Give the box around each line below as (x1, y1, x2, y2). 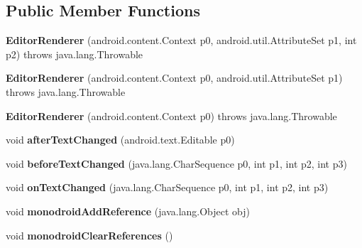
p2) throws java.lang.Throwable (6, 46, 143, 61)
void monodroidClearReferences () (6, 227, 173, 242)
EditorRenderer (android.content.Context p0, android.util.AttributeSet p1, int (6, 33, 357, 48)
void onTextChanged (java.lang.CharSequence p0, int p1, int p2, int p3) (6, 180, 329, 195)
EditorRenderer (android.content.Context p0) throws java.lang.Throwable (6, 108, 337, 123)
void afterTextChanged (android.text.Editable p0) (6, 132, 235, 147)
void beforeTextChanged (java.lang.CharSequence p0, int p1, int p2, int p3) (6, 156, 347, 171)
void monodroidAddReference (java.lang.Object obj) (6, 203, 251, 218)
